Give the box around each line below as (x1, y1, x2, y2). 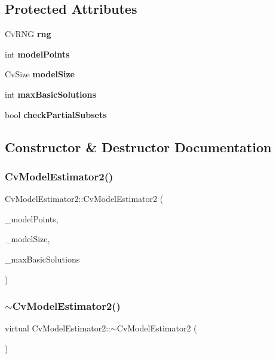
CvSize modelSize (5, 68, 75, 80)
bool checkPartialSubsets (5, 108, 107, 120)
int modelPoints (5, 47, 70, 60)
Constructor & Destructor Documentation (5, 137, 272, 156)
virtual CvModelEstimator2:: (5, 322, 111, 334)
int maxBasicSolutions (5, 88, 96, 100)
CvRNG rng (5, 28, 51, 40)
